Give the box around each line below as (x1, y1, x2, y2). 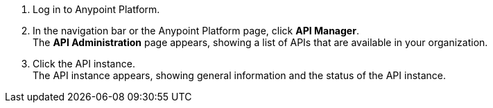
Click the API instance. (33, 58, 135, 69)
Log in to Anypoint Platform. (33, 3, 160, 15)
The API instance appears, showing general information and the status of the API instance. (33, 69, 447, 81)
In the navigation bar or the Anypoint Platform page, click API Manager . (33, 25, 359, 36)
